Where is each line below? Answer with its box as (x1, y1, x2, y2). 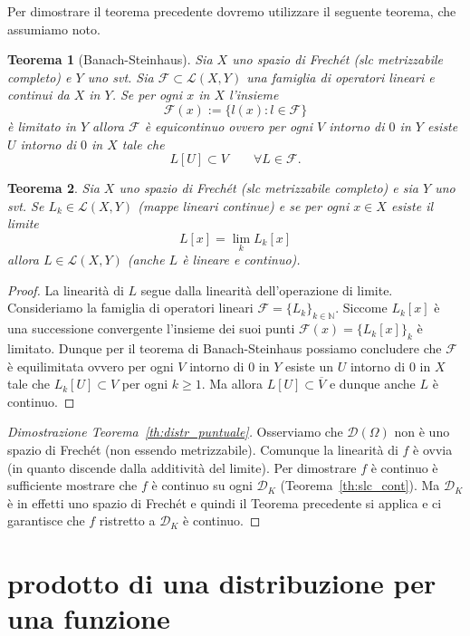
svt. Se (7, 196, 44, 215)
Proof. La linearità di (7, 280, 124, 299)
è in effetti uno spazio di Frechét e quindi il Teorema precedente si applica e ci (7, 493, 442, 512)
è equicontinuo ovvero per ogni (144, 116, 312, 135)
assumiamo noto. (7, 19, 101, 38)
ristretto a (99, 511, 156, 530)
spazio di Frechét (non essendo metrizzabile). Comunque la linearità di (7, 439, 398, 458)
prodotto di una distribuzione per (7, 564, 436, 602)
